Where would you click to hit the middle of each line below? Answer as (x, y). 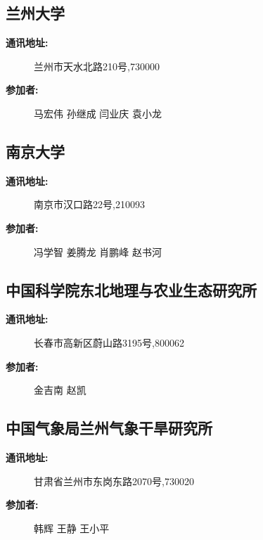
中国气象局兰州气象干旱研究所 (109, 428)
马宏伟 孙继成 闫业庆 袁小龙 (98, 113)
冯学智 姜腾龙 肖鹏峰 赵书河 (98, 251)
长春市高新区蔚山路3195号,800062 (109, 342)
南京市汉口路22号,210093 (89, 204)
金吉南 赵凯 (60, 390)
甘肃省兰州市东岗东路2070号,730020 (114, 481)
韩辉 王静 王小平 (72, 528)
